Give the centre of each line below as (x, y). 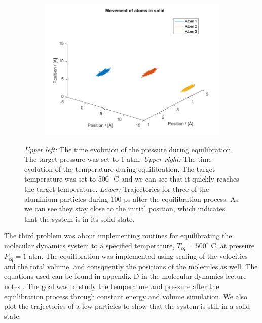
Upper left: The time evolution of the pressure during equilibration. (129, 149)
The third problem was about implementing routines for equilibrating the (118, 236)
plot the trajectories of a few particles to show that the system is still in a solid (127, 306)
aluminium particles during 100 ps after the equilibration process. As (132, 199)
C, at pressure (233, 245)
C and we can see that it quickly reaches (176, 179)
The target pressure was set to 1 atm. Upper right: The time (118, 159)
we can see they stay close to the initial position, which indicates (125, 209)
